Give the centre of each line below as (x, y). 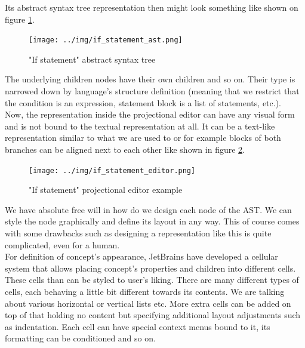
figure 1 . (20, 19)
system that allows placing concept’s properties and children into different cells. (150, 268)
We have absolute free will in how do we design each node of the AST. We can (148, 209)
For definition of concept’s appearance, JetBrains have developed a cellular (141, 256)
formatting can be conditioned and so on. (80, 338)
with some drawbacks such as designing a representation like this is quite (138, 233)
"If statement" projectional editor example (106, 190)
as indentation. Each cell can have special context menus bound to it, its (138, 326)
